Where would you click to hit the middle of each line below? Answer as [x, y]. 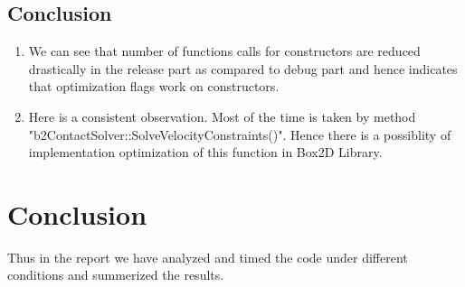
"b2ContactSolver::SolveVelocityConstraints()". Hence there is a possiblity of [240, 134]
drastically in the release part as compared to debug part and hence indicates [243, 68]
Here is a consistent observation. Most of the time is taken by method [222, 116]
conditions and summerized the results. [116, 275]
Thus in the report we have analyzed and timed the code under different [208, 257]
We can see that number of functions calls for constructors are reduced [224, 51]
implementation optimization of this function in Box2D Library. [205, 152]
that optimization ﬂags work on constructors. [154, 86]
